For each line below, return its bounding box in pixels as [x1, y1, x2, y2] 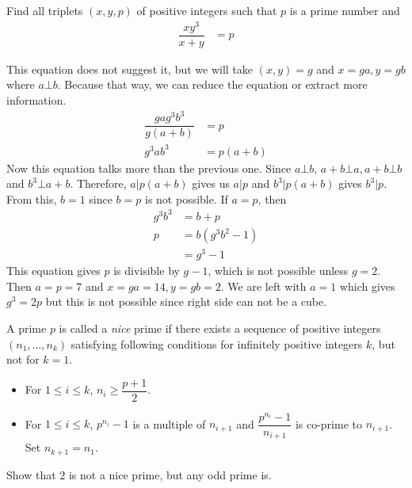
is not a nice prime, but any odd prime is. [68, 466, 272, 482]
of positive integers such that [136, 2, 277, 18]
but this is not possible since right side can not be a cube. [45, 293, 327, 310]
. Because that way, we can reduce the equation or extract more [57, 76, 368, 93]
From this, [6, 190, 57, 207]
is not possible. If [144, 190, 228, 207]
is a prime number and [289, 2, 400, 18]
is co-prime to [295, 415, 362, 432]
